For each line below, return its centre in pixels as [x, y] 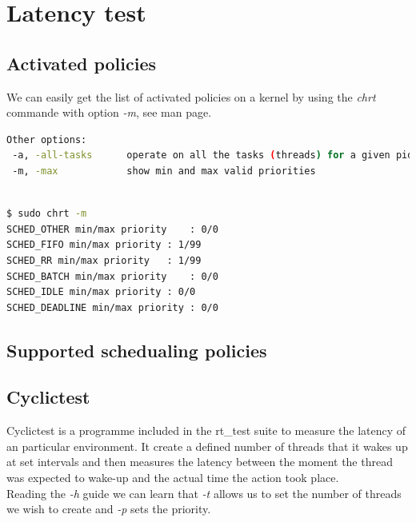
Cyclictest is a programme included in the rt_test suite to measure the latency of [206, 430]
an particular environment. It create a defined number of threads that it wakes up [207, 446]
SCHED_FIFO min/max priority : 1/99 [104, 245]
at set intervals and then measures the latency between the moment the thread [200, 462]
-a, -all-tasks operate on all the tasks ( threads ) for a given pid [213, 155]
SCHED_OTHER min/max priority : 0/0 [112, 229]
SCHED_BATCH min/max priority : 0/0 [112, 276]
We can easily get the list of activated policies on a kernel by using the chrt [191, 96]
